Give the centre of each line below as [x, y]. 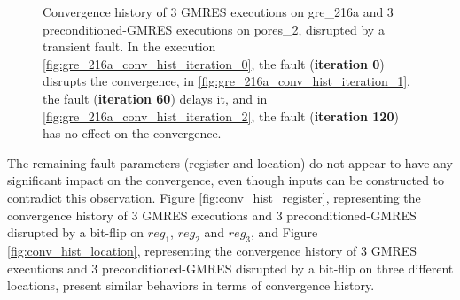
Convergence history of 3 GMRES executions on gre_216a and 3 [218, 12]
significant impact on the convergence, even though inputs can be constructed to [226, 180]
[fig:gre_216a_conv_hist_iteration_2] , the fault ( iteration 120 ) [221, 115]
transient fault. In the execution [129, 46]
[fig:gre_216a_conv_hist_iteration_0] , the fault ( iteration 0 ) [214, 63]
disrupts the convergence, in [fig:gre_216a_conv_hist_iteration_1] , [226, 81]
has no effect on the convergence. [132, 133]
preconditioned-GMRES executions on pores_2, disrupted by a [214, 29]
